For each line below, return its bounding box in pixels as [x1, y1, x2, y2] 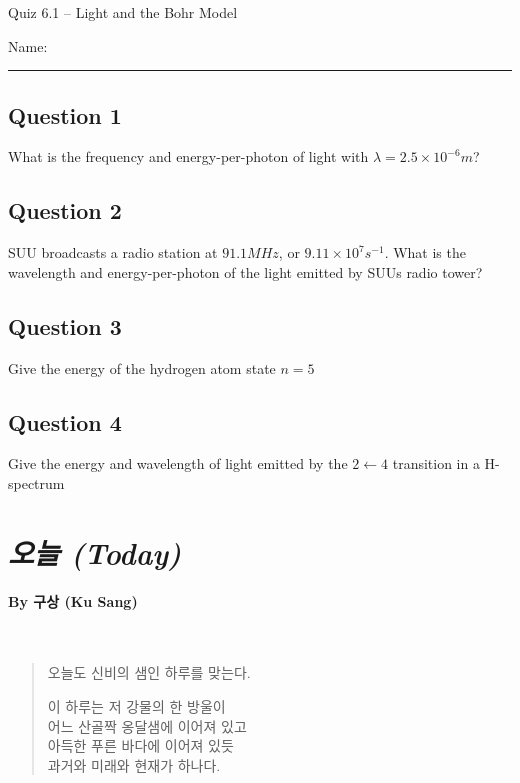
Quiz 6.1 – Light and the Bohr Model [8, 2, 238, 22]
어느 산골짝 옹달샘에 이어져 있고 [47, 715, 247, 736]
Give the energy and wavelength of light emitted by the [8, 453, 348, 474]
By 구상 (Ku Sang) [8, 590, 138, 611]
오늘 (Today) [8, 531, 182, 573]
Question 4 [8, 406, 122, 437]
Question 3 [8, 310, 122, 341]
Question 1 [8, 99, 122, 130]
